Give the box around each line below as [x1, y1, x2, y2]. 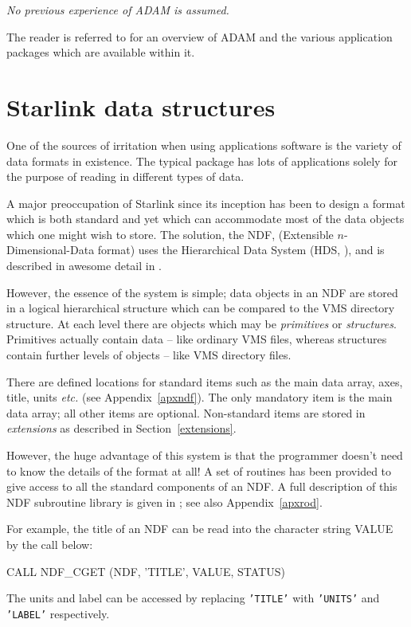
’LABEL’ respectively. [6, 605, 110, 621]
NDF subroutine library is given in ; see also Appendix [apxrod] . [6, 493, 323, 510]
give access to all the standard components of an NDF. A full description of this [6, 478, 397, 495]
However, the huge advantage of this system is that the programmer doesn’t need [6, 447, 403, 463]
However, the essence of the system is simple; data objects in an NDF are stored [6, 284, 398, 300]
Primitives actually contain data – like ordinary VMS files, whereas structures [6, 331, 387, 347]
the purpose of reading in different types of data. [6, 168, 245, 185]
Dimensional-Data [6, 241, 95, 258]
